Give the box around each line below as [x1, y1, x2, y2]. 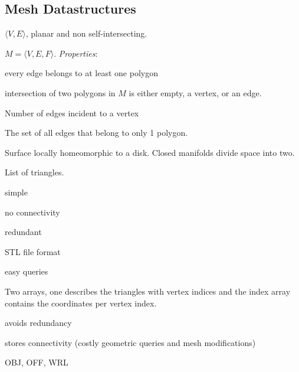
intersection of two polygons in [5, 86, 116, 99]
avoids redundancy [5, 316, 72, 329]
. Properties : [54, 47, 98, 59]
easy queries [5, 265, 48, 278]
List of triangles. [5, 166, 64, 178]
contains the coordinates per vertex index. [5, 296, 157, 309]
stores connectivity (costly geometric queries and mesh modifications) [5, 336, 256, 348]
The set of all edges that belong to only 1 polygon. [5, 126, 188, 139]
